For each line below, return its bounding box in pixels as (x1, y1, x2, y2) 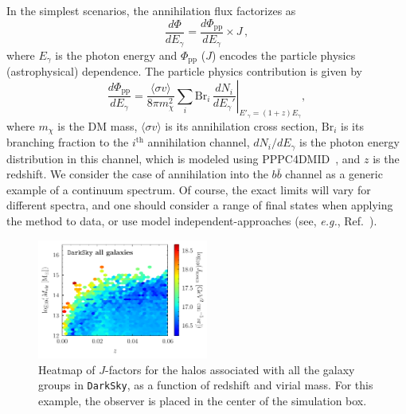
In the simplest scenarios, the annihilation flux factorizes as (6, 2, 296, 18)
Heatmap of (38, 361, 96, 377)
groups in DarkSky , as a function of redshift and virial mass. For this (38, 377, 373, 393)
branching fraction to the (6, 134, 129, 150)
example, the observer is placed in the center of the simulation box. (38, 392, 367, 408)
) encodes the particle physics (211, 46, 356, 63)
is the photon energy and (55, 46, 178, 63)
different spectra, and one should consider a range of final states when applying (6, 197, 393, 213)
